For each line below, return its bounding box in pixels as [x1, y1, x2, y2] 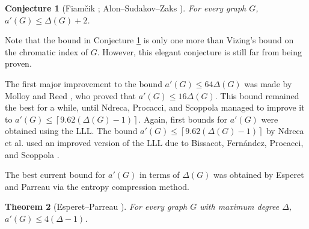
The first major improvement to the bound [5, 77, 162, 90]
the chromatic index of [5, 45, 88, 58]
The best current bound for [5, 168, 106, 181]
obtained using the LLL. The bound [5, 124, 138, 137]
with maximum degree [200, 200, 280, 213]
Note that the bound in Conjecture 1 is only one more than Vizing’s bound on [5, 34, 294, 46]
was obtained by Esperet [213, 168, 304, 181]
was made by [244, 77, 292, 90]
